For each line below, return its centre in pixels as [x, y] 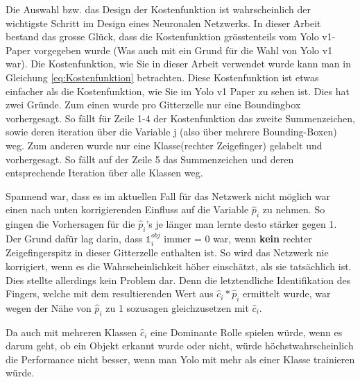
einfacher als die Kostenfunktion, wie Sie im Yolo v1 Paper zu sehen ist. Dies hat [178, 91]
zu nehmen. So [294, 209]
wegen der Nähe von [49, 307]
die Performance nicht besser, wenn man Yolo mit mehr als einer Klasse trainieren [180, 359]
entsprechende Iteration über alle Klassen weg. [104, 173]
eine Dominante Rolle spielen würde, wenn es [246, 332]
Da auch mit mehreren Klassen [71, 332]
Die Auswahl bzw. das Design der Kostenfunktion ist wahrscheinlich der [158, 9]
